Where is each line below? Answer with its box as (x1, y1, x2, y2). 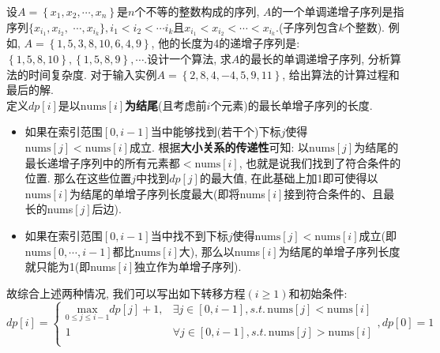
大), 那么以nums (179, 242, 261, 259)
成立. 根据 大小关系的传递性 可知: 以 (129, 139, 310, 156)
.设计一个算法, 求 (144, 51, 231, 67)
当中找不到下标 (150, 227, 228, 243)
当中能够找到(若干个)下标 (150, 123, 281, 140)
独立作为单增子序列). (134, 258, 242, 275)
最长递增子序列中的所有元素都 (24, 154, 180, 171)
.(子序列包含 (276, 18, 339, 35)
